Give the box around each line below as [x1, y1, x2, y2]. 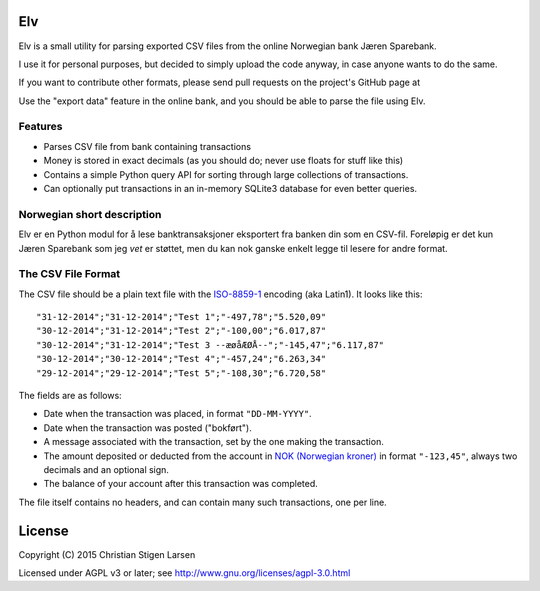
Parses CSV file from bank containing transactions [43, 140, 252, 152]
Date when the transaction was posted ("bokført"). [43, 421, 252, 434]
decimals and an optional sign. [43, 463, 170, 475]
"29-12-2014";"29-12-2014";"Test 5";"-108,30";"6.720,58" [36, 367, 327, 379]
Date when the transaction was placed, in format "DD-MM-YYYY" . [43, 408, 312, 420]
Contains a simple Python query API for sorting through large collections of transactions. [43, 168, 409, 180]
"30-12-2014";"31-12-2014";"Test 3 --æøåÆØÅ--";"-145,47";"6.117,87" [36, 339, 385, 350]
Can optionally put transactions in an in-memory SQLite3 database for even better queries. [43, 183, 418, 194]
